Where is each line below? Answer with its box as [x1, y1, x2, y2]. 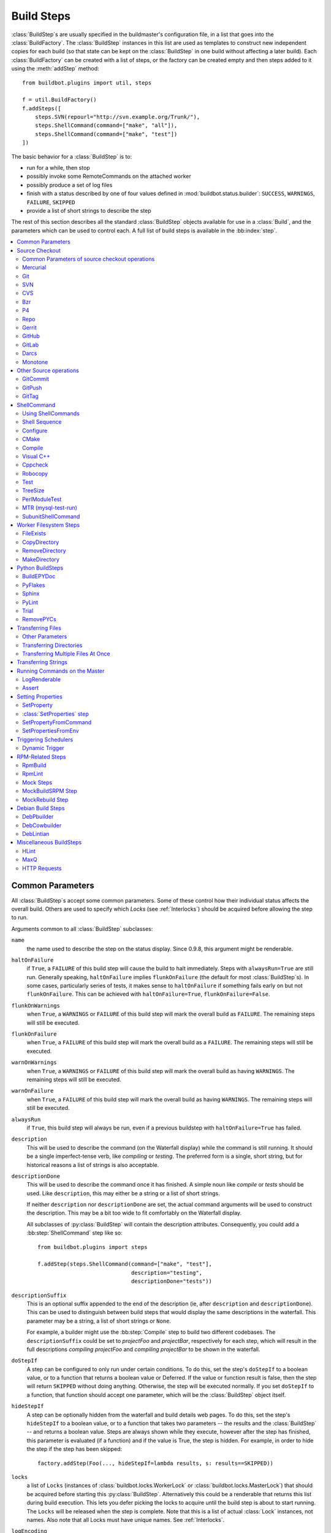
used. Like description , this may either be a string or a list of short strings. [26, 1190, 220, 1197]
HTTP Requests [22, 865, 62, 872]
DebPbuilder [22, 813, 54, 820]
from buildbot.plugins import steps [37, 1244, 148, 1250]
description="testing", [131, 1269, 202, 1276]
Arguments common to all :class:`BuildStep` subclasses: [11, 925, 153, 932]
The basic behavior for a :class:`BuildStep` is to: [11, 153, 132, 160]
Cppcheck [22, 461, 48, 468]
